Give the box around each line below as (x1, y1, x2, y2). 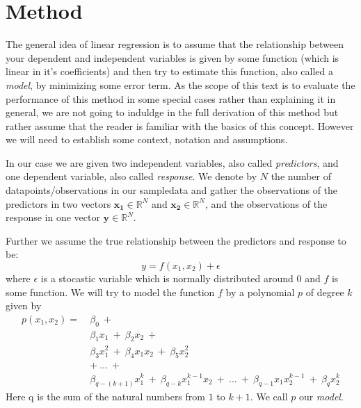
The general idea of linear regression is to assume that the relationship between (6, 37, 344, 51)
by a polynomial (225, 284, 295, 299)
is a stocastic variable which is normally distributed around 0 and (40, 271, 321, 286)
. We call (250, 389, 288, 404)
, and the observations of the (204, 196, 328, 211)
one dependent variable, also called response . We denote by (6, 169, 257, 183)
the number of (271, 169, 332, 183)
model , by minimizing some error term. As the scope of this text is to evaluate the (6, 77, 355, 92)
